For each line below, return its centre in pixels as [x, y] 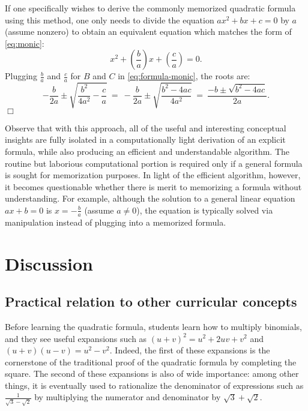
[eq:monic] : [25, 43]
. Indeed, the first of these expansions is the [190, 350]
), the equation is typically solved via [205, 210]
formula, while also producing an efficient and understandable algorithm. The [147, 151]
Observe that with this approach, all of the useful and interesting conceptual [146, 127]
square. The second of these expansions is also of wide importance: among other [152, 373]
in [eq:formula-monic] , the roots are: [184, 76]
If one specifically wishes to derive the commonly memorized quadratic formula [150, 8]
